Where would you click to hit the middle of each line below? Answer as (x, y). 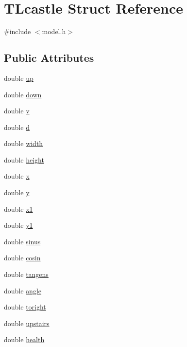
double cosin (22, 258)
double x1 (18, 209)
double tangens (26, 274)
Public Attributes (49, 58)
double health (24, 339)
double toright (25, 307)
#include (17, 31)
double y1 (18, 225)
